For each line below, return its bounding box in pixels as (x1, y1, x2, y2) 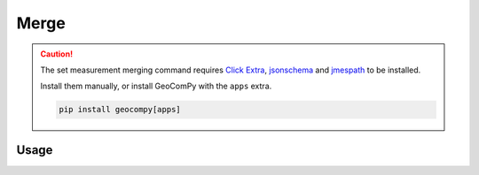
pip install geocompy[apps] (59, 104, 181, 115)
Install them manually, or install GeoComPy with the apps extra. (40, 80, 272, 92)
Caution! (40, 49, 74, 59)
